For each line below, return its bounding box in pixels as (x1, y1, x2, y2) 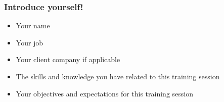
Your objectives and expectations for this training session (16, 88, 194, 98)
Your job (16, 37, 43, 47)
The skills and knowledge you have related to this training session (16, 71, 220, 81)
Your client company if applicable (16, 54, 120, 65)
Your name (16, 20, 50, 31)
